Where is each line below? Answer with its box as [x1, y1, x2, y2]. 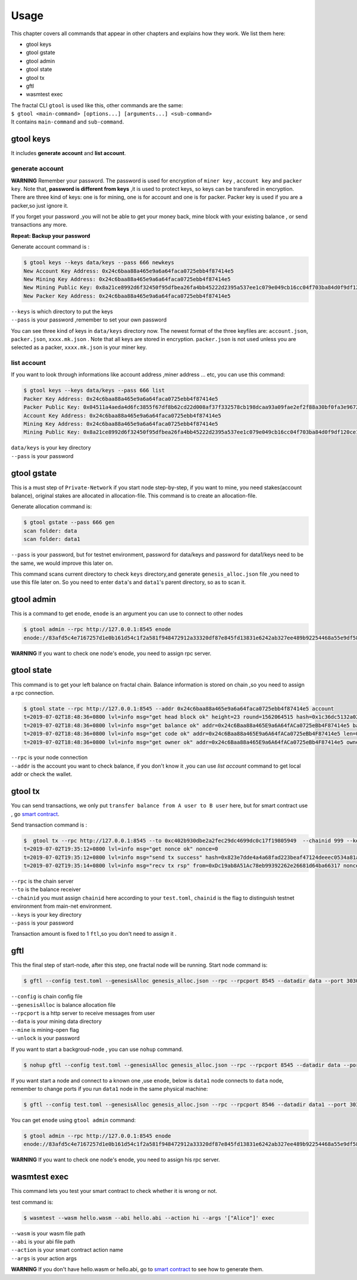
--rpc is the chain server [11, 877, 74, 885]
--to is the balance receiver [11, 886, 82, 893]
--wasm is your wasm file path [11, 1229, 86, 1237]
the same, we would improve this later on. [11, 559, 114, 567]
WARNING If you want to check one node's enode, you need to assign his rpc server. [11, 1156, 220, 1163]
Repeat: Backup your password [11, 232, 90, 239]
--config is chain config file [11, 993, 83, 1000]
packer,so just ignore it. [11, 202, 68, 209]
